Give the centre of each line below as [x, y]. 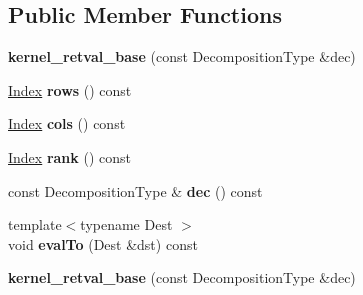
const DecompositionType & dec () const [135, 190]
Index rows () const [70, 89]
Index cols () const [67, 123]
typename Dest [126, 224]
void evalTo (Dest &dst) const [103, 243]
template [35, 224]
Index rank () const [69, 156]
